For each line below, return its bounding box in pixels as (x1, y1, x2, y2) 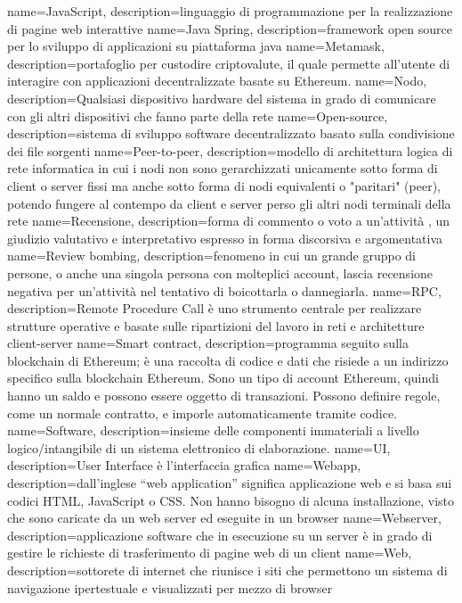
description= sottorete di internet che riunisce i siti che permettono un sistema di (7, 561, 448, 579)
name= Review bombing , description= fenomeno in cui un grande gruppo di (7, 246, 416, 265)
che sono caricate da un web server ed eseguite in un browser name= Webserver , (7, 508, 442, 527)
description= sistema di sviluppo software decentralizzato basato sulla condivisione (7, 124, 455, 143)
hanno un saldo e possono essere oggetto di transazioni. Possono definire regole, (7, 386, 441, 405)
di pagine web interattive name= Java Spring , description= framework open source (7, 19, 452, 37)
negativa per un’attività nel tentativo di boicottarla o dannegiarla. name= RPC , (7, 281, 442, 300)
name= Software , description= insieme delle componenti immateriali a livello (7, 421, 419, 440)
